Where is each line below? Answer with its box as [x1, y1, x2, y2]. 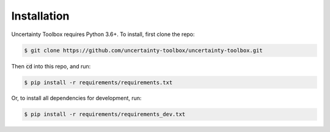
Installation [11, 9, 70, 23]
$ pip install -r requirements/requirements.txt [24, 79, 173, 86]
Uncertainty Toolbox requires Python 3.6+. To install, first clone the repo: [11, 31, 195, 38]
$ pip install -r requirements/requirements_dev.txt [24, 111, 186, 118]
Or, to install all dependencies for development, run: [11, 95, 142, 102]
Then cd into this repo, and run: [11, 62, 91, 70]
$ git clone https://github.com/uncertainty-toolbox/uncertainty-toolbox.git [24, 46, 263, 54]
